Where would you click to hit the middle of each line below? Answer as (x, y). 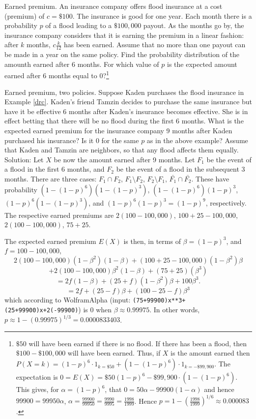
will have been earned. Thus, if (114, 353)
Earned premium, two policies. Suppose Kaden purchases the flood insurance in (124, 92)
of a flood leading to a (79, 25)
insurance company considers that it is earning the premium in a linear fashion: (124, 35)
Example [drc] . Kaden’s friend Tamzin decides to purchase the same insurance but (128, 102)
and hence (219, 389)
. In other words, (175, 310)
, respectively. (226, 202)
